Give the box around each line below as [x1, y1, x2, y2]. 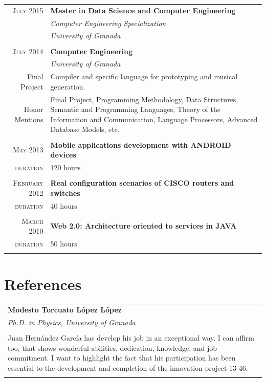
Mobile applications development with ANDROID [50, 139, 231, 150]
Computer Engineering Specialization [50, 17, 166, 28]
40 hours [50, 200, 77, 211]
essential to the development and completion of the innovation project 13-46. [8, 362, 248, 373]
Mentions [14, 114, 43, 124]
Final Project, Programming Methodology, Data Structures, [50, 94, 238, 104]
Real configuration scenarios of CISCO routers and [50, 177, 234, 188]
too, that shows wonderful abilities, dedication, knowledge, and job [8, 342, 217, 353]
